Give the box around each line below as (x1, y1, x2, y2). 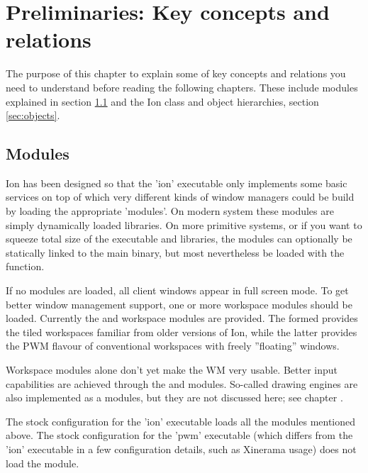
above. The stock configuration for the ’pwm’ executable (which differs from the (6, 428, 353, 443)
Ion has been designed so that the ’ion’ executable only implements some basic (6, 175, 347, 190)
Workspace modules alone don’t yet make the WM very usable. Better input (6, 362, 338, 377)
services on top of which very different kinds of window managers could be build (6, 189, 355, 204)
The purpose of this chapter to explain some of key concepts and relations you (6, 66, 346, 81)
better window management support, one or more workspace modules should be (6, 296, 352, 311)
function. (6, 259, 45, 274)
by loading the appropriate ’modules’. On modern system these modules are (6, 204, 334, 218)
